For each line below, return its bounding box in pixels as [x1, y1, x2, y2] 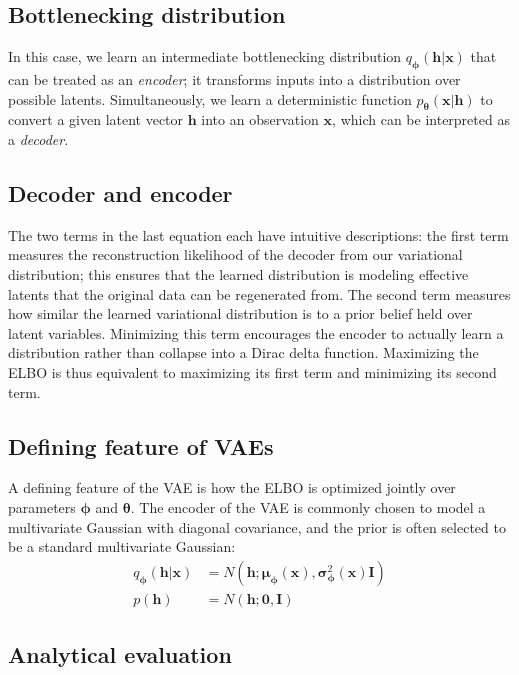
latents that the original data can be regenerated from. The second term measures [8, 283, 511, 304]
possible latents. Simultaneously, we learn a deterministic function [8, 88, 412, 109]
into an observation [201, 109, 319, 130]
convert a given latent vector [8, 109, 184, 130]
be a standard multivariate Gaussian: [8, 536, 236, 557]
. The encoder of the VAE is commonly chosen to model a [130, 496, 486, 517]
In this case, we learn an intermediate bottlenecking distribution [8, 46, 402, 67]
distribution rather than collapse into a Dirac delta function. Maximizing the [8, 342, 479, 363]
